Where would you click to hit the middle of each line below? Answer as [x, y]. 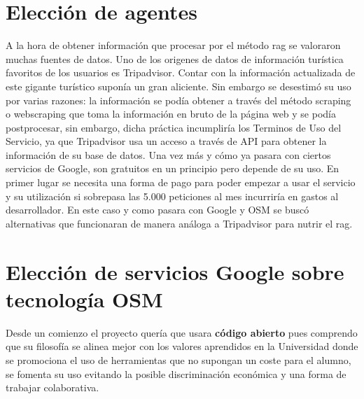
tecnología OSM [84, 299]
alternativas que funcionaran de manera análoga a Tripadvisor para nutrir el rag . [179, 223]
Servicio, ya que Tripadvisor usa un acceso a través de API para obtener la [166, 141]
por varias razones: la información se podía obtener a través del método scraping [178, 100]
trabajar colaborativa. [52, 387]
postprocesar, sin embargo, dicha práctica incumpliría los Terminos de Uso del [174, 127]
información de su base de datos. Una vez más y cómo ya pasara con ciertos [168, 154]
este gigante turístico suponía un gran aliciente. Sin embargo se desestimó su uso [178, 86]
